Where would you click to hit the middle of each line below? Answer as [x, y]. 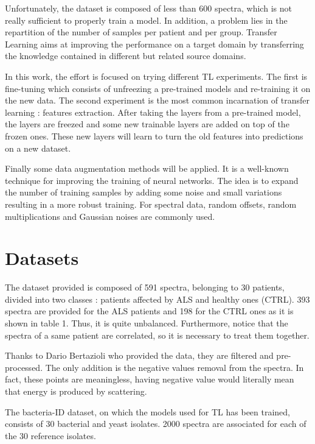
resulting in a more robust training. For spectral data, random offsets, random [151, 204]
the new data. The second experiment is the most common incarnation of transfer [157, 100]
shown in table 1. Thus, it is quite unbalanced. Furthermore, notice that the [147, 323]
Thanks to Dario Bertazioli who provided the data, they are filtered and [139, 355]
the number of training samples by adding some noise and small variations [144, 192]
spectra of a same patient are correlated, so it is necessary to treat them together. [157, 335]
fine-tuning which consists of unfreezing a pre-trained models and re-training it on [158, 88]
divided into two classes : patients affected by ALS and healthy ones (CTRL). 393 [157, 299]
